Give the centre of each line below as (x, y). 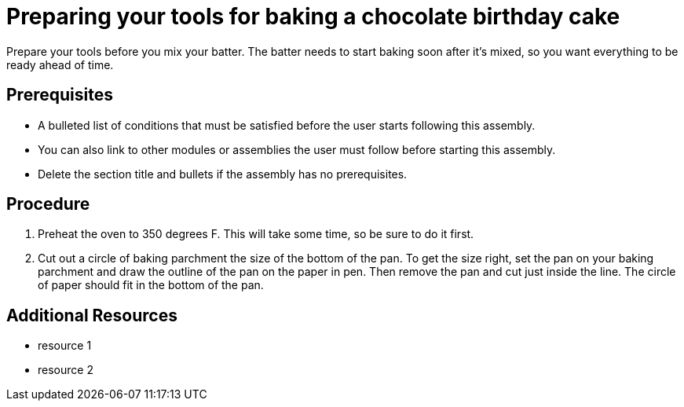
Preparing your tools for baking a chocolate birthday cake (313, 16)
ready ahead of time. (60, 64)
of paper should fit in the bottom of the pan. (151, 285)
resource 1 (65, 346)
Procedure (48, 204)
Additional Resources (92, 315)
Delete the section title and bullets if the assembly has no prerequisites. (223, 174)
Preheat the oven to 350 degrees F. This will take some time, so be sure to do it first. (256, 234)
